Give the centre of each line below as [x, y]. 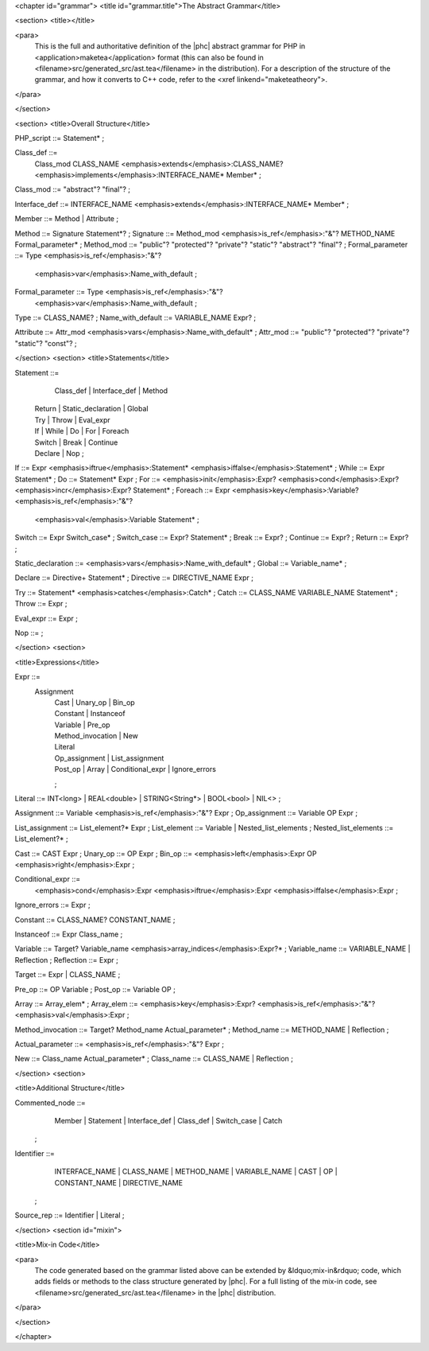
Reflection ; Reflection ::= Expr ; [67, 960]
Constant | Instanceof [90, 714]
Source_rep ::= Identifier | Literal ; [70, 1215]
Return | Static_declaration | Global [91, 409]
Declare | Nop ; [59, 453]
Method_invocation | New [97, 736]
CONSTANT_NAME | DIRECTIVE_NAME [118, 1182]
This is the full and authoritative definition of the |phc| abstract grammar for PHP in [170, 46]
